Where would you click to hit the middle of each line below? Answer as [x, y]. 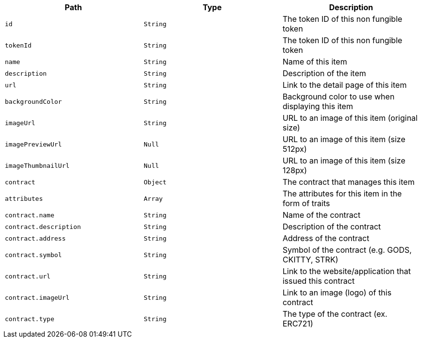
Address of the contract [326, 238]
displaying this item [318, 106]
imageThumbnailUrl [37, 165]
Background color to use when [338, 97]
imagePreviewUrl [34, 144]
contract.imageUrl [37, 297]
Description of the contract [332, 227]
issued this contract [319, 281]
